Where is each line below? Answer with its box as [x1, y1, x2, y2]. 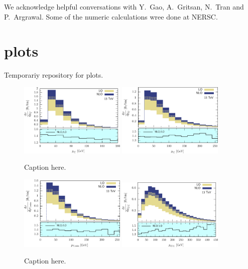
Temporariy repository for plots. [4, 70, 103, 80]
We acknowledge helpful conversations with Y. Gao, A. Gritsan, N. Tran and [4, 2, 244, 12]
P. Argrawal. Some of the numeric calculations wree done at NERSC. [4, 11, 218, 22]
